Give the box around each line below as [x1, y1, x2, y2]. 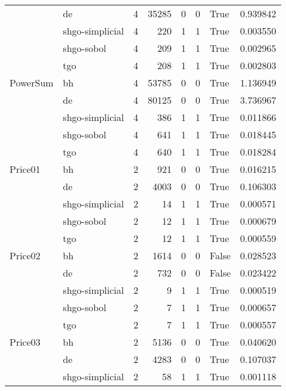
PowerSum [10, 76, 54, 89]
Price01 [10, 162, 41, 176]
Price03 [10, 335, 41, 349]
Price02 [10, 249, 41, 262]
